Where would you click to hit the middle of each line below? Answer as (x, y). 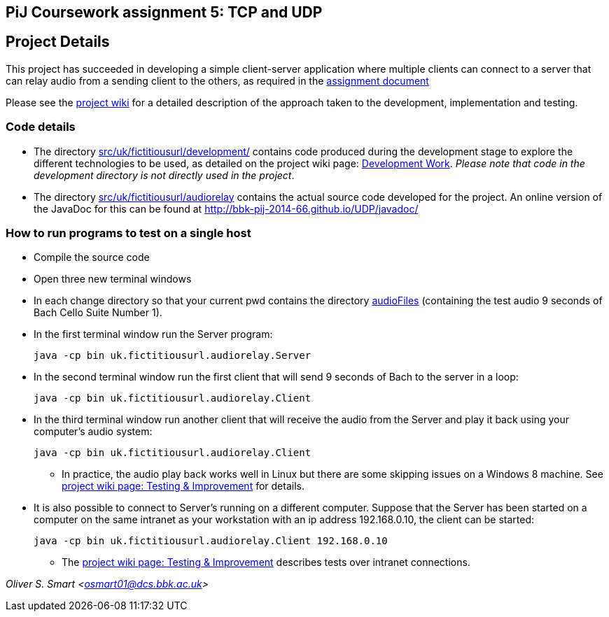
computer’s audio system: (93, 432)
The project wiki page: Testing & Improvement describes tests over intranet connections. (266, 562)
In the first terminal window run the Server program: (153, 334)
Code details (41, 127)
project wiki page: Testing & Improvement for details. (183, 486)
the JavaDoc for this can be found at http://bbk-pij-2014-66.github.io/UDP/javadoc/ (226, 208)
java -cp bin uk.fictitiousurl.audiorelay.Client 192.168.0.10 (211, 541)
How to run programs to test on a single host (128, 233)
